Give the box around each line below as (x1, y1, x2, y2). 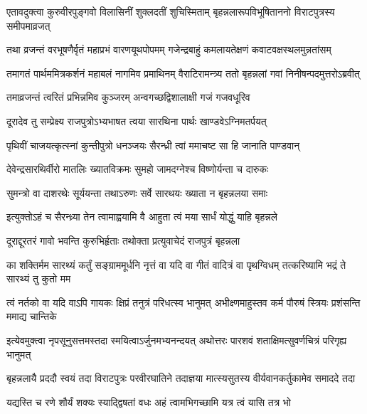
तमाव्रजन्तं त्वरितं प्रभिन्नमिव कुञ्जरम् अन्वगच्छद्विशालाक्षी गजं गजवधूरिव (6, 90, 250, 105)
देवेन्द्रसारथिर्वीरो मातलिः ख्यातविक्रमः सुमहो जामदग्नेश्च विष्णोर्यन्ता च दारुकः (6, 161, 269, 176)
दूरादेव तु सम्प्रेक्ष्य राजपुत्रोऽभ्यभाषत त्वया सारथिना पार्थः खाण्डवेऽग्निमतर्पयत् (6, 113, 267, 128)
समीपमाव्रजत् (6, 18, 50, 33)
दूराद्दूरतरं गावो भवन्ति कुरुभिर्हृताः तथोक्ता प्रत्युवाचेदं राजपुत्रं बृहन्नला (6, 233, 240, 248)
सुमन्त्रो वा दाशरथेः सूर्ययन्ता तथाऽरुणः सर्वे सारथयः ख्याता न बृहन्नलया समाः (6, 185, 268, 200)
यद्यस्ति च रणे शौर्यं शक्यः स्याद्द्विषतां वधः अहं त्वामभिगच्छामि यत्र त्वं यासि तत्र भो (6, 394, 291, 409)
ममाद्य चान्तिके (6, 309, 57, 324)
